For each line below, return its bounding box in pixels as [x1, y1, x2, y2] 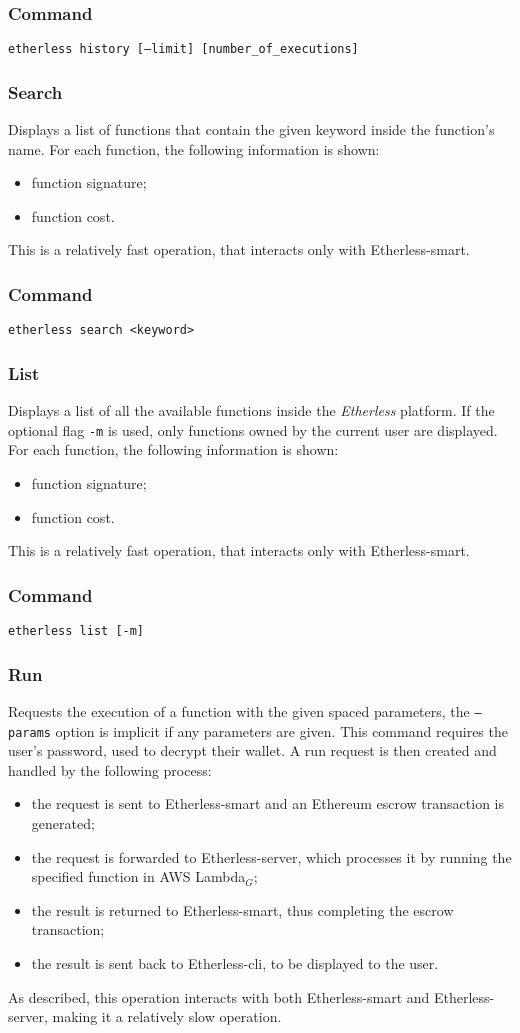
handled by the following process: [8, 759, 212, 780]
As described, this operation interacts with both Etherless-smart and [8, 986, 430, 1007]
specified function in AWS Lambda [31, 866, 246, 887]
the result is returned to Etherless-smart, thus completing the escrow [31, 899, 454, 920]
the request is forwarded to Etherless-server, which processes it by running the [31, 846, 512, 867]
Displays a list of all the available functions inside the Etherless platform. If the [8, 400, 495, 421]
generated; [31, 812, 95, 833]
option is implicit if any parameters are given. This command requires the [55, 720, 508, 741]
